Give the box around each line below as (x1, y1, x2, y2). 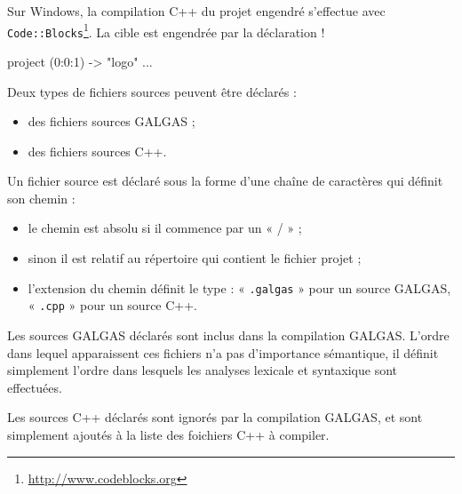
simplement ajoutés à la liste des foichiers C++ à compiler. (7, 425, 330, 443)
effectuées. (7, 378, 62, 396)
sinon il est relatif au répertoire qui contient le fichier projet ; (28, 249, 362, 267)
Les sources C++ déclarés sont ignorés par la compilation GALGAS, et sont (7, 408, 423, 426)
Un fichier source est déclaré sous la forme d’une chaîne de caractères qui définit (7, 171, 443, 190)
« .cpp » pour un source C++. (28, 296, 198, 315)
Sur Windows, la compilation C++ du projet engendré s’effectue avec (7, 2, 386, 20)
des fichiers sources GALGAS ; (28, 112, 195, 131)
